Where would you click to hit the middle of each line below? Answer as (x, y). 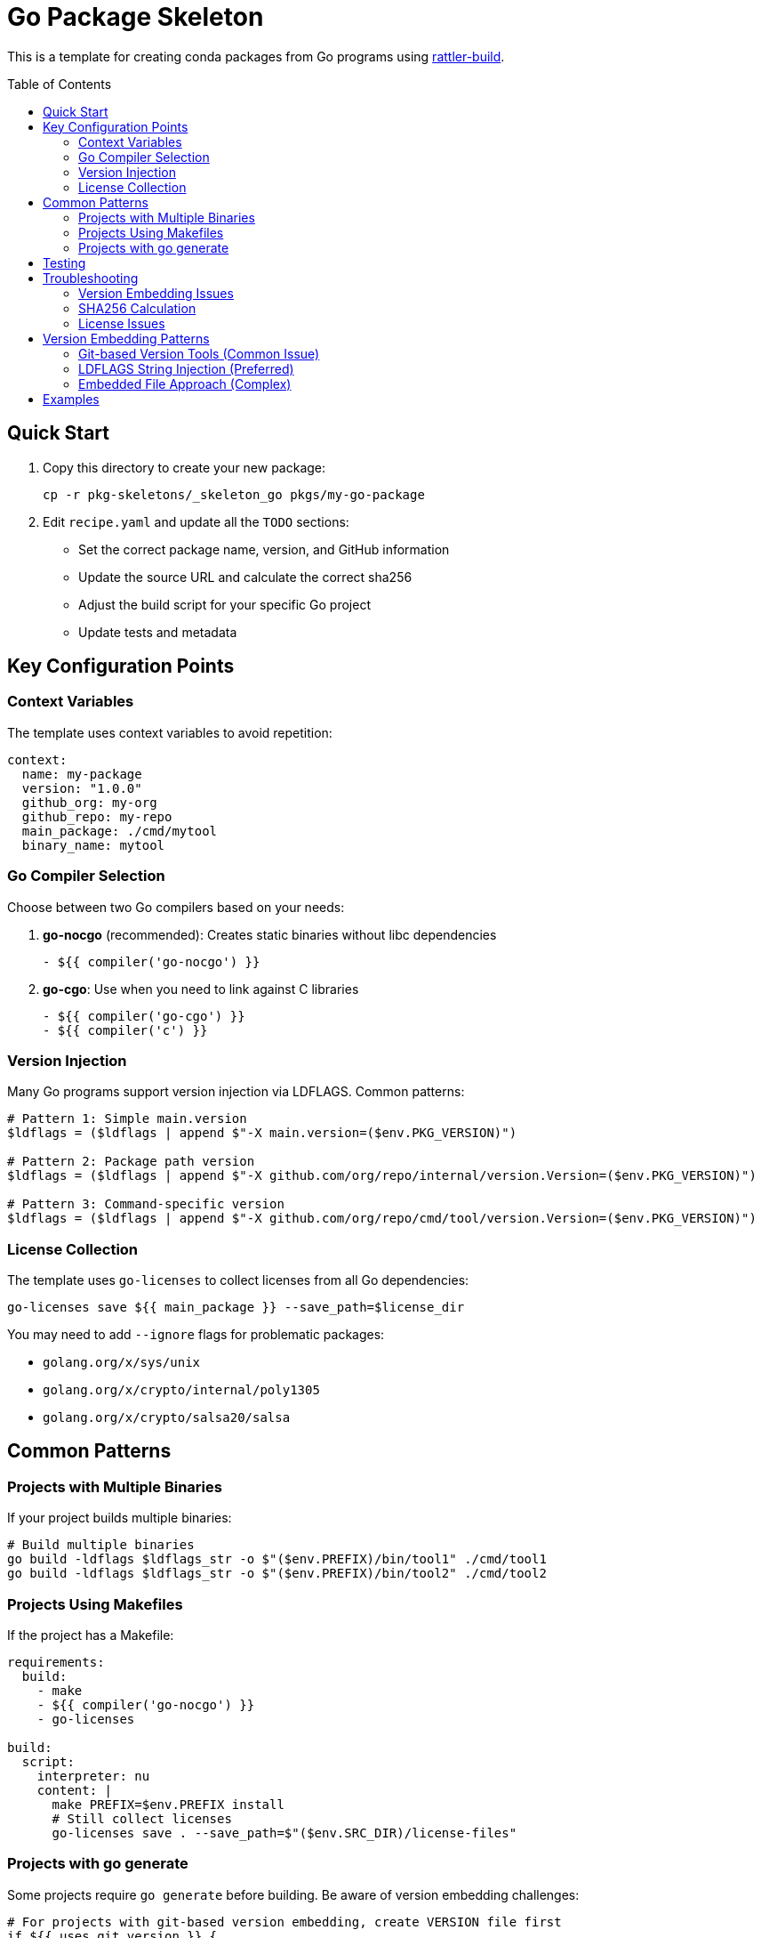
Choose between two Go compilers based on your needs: (176, 907)
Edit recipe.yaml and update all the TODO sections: (196, 521)
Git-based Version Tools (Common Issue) (199, 353)
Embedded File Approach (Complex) (185, 384)
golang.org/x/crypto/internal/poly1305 (181, 1390)
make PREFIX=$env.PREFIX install (168, 1805)
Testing (64, 262)
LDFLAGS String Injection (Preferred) (186, 368)
